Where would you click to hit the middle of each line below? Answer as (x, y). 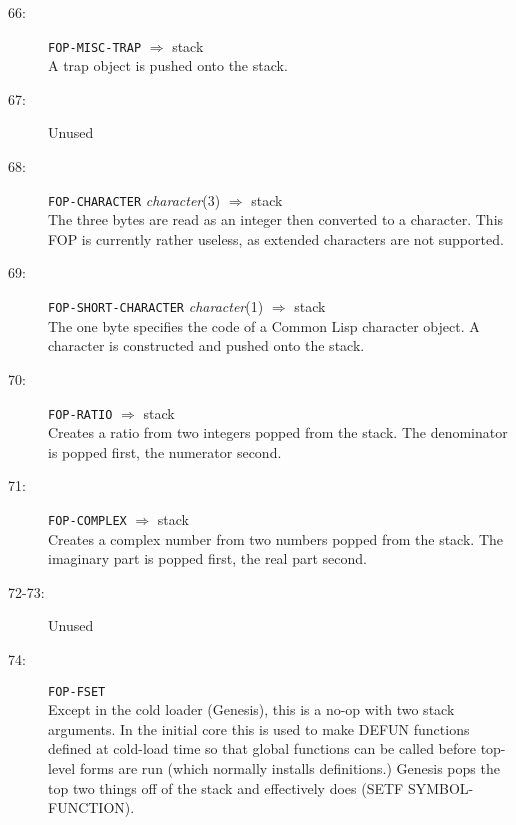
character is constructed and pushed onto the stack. (206, 345)
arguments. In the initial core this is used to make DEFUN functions (259, 728)
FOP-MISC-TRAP (95, 47)
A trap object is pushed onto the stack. (168, 65)
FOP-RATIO (80, 414)
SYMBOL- (440, 787)
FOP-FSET (77, 691)
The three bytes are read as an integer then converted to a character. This (276, 219)
